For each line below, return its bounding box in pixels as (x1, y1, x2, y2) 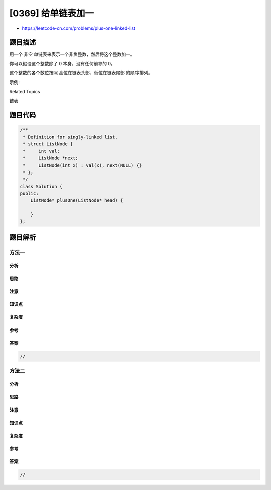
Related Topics (9, 89, 40, 95)
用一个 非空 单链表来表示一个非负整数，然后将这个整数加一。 (9, 51, 135, 57)
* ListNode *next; (23, 155, 79, 161)
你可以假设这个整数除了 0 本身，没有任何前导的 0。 (9, 60, 115, 66)
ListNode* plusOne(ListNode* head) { (30, 198, 123, 203)
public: (20, 190, 39, 196)
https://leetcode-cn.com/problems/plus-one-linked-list (22, 25, 135, 31)
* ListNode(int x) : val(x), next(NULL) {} (23, 162, 142, 168)
